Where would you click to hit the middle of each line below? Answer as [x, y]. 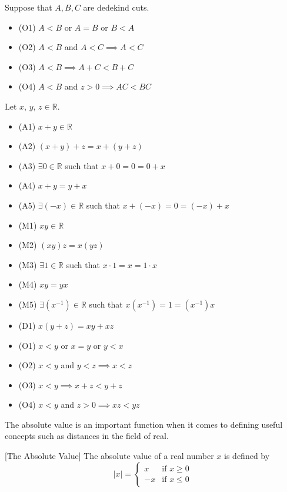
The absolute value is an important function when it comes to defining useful [144, 424]
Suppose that [29, 7]
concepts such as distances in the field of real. [87, 436]
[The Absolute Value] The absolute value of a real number [109, 456]
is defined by [247, 456]
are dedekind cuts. [116, 7]
